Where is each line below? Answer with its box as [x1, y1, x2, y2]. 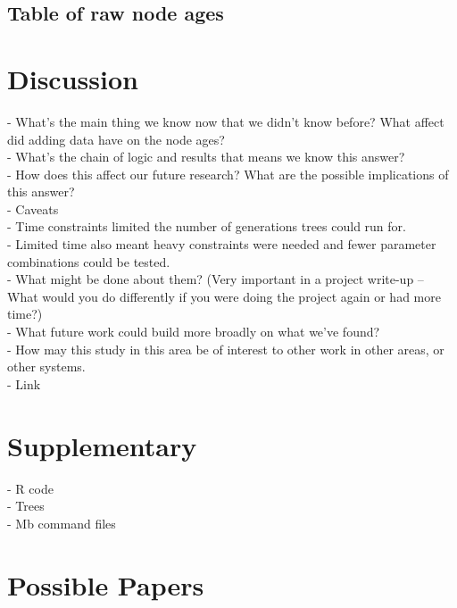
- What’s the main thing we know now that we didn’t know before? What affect [7, 112, 445, 130]
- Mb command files [7, 513, 116, 532]
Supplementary [7, 427, 197, 463]
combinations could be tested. [7, 252, 170, 271]
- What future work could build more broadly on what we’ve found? [7, 322, 380, 341]
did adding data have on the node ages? [7, 129, 225, 148]
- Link [7, 374, 41, 393]
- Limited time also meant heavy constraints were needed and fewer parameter [7, 235, 436, 254]
